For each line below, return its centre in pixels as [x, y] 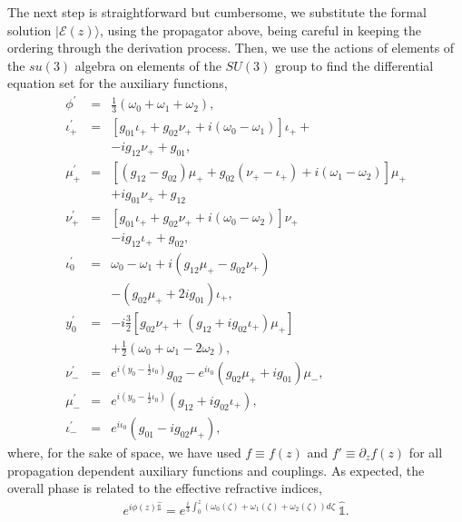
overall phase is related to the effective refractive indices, [165, 488]
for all [426, 452]
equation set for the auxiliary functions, [118, 83]
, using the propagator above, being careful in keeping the [260, 30]
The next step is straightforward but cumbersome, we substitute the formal [217, 12]
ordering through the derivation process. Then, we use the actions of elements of [231, 48]
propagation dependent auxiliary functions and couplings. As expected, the [216, 470]
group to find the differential [354, 65]
